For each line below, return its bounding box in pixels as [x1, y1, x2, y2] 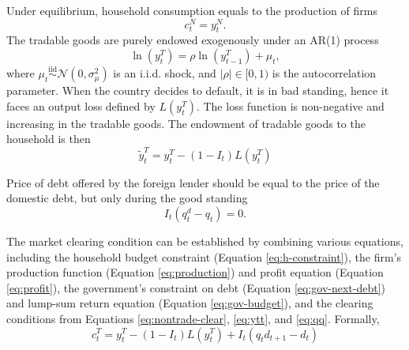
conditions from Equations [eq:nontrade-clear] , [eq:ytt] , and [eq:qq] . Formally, [6, 310, 380, 326]
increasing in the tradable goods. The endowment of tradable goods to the [6, 115, 366, 131]
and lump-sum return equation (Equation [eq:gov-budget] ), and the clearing [6, 295, 373, 311]
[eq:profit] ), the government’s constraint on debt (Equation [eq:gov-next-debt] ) [6, 279, 386, 295]
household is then [6, 130, 91, 147]
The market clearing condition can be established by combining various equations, [6, 232, 403, 249]
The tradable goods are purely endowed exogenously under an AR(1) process [6, 32, 379, 48]
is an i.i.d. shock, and [113, 65, 216, 81]
